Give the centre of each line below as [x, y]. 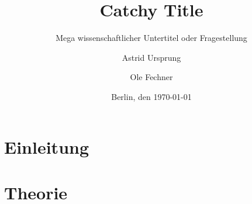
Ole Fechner [151, 77]
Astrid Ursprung [151, 57]
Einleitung [47, 146]
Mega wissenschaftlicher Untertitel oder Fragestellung [151, 38]
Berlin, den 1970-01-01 [151, 96]
